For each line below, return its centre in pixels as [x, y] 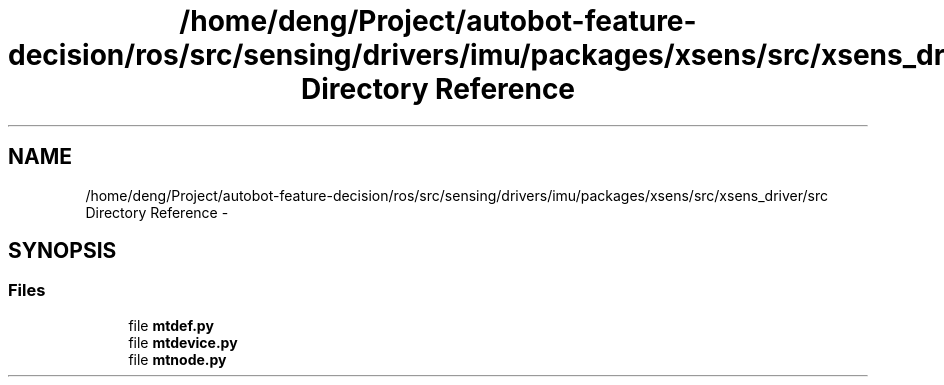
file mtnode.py [177, 359]
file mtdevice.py [183, 342]
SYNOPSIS [62, 251]
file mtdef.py [171, 325]
